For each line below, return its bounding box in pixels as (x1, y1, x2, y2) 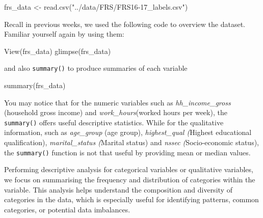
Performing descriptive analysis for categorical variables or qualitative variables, (4, 164, 253, 175)
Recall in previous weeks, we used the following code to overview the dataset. (4, 18, 246, 29)
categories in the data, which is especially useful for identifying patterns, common (4, 194, 259, 205)
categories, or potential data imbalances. (4, 204, 130, 214)
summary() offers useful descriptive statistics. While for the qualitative (4, 117, 224, 127)
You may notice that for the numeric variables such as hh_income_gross (4, 97, 231, 107)
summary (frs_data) (4, 80, 66, 91)
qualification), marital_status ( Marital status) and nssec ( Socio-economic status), (4, 137, 259, 148)
